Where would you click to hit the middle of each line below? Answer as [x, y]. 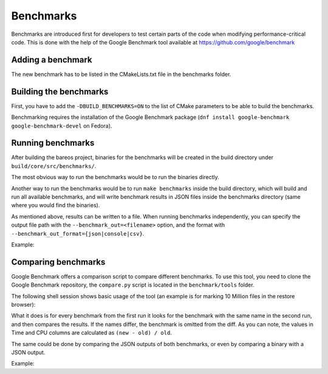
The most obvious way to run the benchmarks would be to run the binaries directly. [115, 177]
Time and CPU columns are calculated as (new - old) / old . [92, 333]
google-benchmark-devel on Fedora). [62, 126]
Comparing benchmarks [58, 262]
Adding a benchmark [52, 60]
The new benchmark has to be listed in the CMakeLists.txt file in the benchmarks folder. [121, 74]
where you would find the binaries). [56, 205]
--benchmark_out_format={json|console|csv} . [78, 233]
